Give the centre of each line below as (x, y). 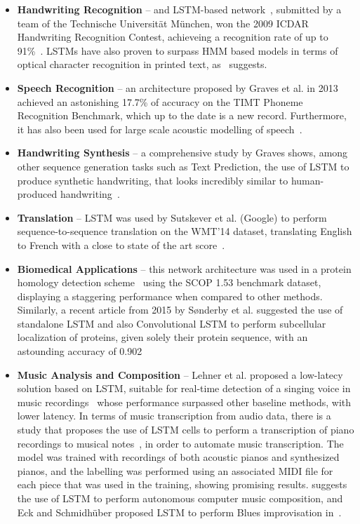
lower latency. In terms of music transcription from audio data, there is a (174, 416)
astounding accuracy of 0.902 (80, 351)
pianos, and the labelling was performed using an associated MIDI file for (175, 470)
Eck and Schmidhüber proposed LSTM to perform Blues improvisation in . (179, 512)
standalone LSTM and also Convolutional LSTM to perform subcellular (172, 323)
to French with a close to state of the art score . (121, 244)
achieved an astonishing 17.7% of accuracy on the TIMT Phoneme (160, 101)
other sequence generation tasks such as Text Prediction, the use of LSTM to (183, 166)
